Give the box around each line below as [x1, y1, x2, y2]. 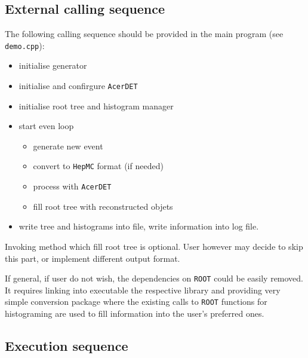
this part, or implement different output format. [5, 252, 180, 264]
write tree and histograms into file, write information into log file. [19, 220, 259, 232]
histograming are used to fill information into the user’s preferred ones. [5, 307, 264, 320]
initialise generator [19, 59, 87, 72]
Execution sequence [5, 336, 128, 355]
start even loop [19, 120, 74, 132]
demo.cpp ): [5, 39, 45, 51]
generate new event [33, 139, 103, 152]
